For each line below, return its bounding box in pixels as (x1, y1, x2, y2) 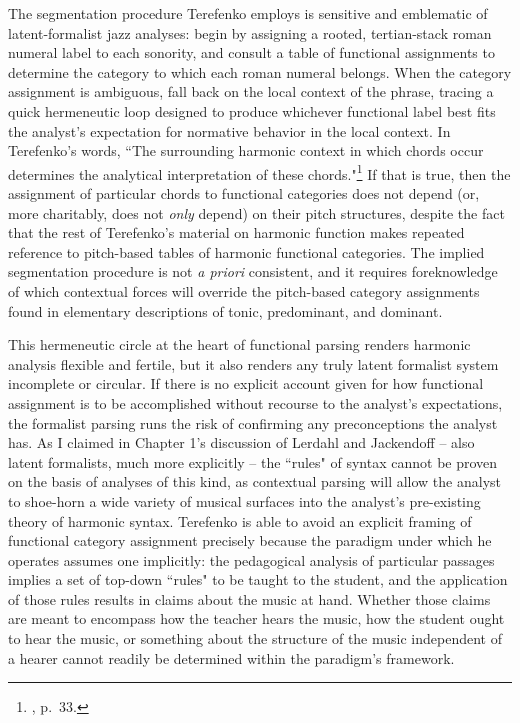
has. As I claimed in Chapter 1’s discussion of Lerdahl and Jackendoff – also (8, 432, 475, 453)
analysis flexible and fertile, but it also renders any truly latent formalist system (8, 353, 499, 374)
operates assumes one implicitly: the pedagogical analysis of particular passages (8, 549, 495, 570)
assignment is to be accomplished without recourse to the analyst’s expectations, (8, 392, 503, 413)
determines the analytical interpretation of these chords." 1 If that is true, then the (8, 160, 511, 184)
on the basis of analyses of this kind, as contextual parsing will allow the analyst (8, 471, 501, 492)
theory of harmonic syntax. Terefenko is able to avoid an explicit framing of (8, 510, 472, 531)
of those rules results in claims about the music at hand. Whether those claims (8, 588, 491, 609)
